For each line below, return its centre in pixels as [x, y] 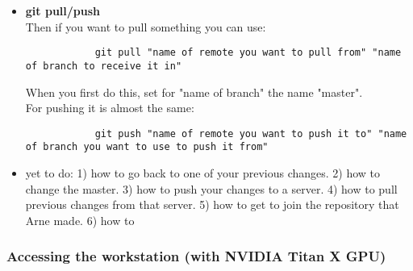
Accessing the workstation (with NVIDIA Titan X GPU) [196, 256]
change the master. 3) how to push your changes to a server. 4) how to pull [211, 188]
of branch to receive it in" [104, 66]
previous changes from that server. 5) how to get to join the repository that [212, 204]
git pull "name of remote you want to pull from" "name [248, 53]
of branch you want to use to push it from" [147, 147]
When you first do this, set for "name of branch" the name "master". [194, 92]
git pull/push [63, 10]
